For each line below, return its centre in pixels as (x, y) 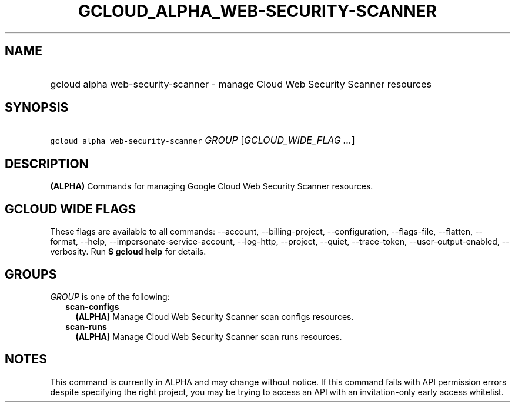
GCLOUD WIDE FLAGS (71, 209)
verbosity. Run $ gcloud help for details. (128, 252)
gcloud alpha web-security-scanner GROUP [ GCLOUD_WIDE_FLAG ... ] (203, 140)
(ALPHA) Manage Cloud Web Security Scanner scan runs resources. (209, 336)
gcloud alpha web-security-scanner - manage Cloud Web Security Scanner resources (241, 84)
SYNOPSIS (37, 108)
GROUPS (31, 274)
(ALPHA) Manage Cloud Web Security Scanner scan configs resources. (215, 316)
